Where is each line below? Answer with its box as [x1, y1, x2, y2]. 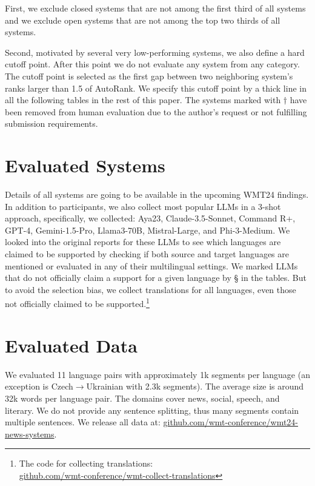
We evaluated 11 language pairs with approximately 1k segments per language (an [5, 368, 310, 380]
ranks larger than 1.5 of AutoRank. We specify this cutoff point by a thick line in [5, 81, 307, 94]
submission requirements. [5, 117, 98, 130]
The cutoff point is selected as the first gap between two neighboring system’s [5, 69, 293, 82]
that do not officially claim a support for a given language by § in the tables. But [5, 271, 307, 284]
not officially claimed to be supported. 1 [5, 295, 150, 310]
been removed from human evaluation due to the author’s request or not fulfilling [5, 105, 307, 118]
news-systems [5, 427, 55, 440]
